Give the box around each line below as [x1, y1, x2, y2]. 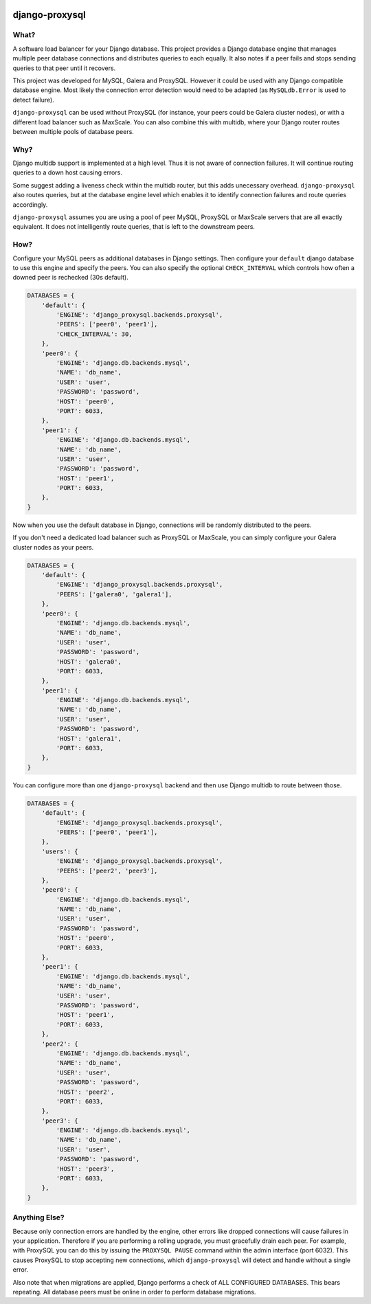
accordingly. [12, 200, 48, 209]
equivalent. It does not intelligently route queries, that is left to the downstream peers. [12, 223, 256, 231]
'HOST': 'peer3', [56, 1165, 115, 1173]
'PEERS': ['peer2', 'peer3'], [56, 866, 158, 875]
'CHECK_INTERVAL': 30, [56, 330, 133, 338]
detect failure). [12, 95, 54, 104]
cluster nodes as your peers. [12, 543, 94, 551]
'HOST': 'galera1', [56, 734, 122, 742]
